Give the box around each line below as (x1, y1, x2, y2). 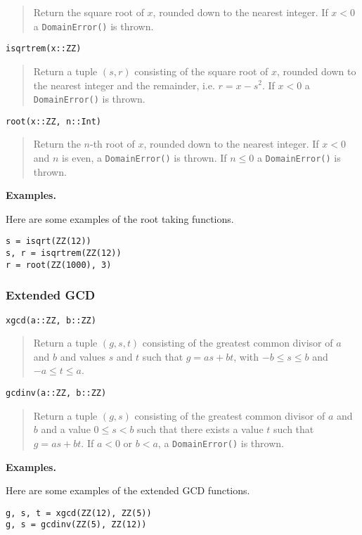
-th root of (90, 136, 135, 151)
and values (60, 349, 105, 363)
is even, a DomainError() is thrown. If (62, 150, 227, 165)
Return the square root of (33, 5, 144, 19)
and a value (41, 422, 91, 437)
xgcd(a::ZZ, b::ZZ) (6, 315, 96, 325)
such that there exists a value (137, 422, 264, 437)
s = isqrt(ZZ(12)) (6, 236, 91, 247)
